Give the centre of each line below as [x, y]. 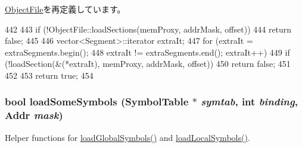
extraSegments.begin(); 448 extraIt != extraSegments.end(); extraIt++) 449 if [147, 52]
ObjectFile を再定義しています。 [65, 9]
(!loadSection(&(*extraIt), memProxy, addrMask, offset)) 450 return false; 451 [148, 64]
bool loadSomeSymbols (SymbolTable [97, 102]
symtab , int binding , [249, 102]
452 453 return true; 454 [49, 75]
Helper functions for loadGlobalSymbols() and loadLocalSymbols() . [127, 137]
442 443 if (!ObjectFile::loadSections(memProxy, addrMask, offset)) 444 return [148, 29]
